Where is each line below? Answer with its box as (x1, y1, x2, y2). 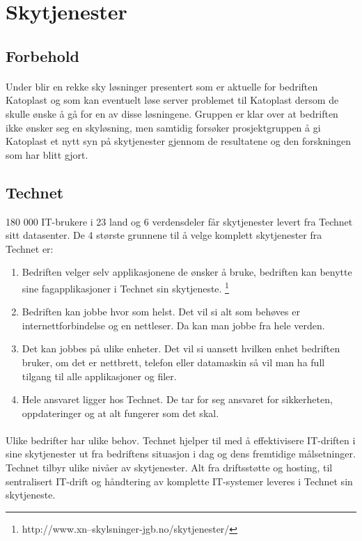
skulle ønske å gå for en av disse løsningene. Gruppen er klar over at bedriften (6, 106, 338, 120)
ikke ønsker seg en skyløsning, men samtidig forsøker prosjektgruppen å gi (6, 120, 321, 134)
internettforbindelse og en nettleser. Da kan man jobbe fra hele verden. (22, 317, 325, 332)
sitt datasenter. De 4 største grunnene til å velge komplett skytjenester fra (6, 228, 322, 242)
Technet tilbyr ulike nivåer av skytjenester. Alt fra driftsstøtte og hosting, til (6, 460, 333, 475)
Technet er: (6, 241, 54, 256)
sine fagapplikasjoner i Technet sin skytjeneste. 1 (22, 279, 229, 295)
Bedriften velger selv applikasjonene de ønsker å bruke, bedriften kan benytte (22, 265, 352, 279)
